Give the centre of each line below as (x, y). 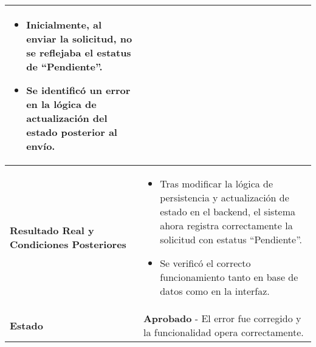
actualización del (67, 118)
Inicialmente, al (64, 25)
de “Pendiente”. (64, 66)
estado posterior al (72, 132)
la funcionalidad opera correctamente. (223, 332)
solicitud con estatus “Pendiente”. (231, 239)
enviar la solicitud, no (79, 39)
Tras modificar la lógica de (217, 184)
